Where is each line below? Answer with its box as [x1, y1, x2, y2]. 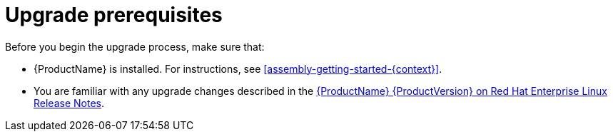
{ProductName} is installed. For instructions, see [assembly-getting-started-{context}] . [34, 62, 442, 75]
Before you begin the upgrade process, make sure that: [5, 40, 265, 53]
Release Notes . [34, 96, 104, 109]
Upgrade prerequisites [5, 3, 223, 27]
